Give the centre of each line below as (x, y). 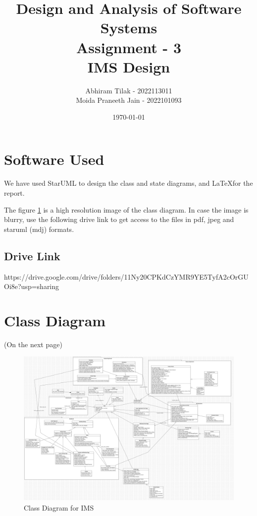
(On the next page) (33, 344)
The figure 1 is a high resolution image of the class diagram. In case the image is (126, 209)
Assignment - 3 (129, 47)
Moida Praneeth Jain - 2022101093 (129, 100)
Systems (129, 28)
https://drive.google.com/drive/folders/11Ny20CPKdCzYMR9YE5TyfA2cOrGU (126, 276)
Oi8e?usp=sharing (32, 286)
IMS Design (129, 66)
